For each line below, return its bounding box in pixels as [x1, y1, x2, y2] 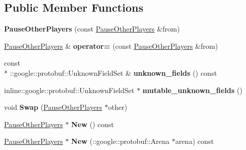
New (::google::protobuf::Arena [71, 136, 170, 146]
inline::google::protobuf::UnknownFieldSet [4, 84, 135, 95]
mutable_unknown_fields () [142, 84, 242, 95]
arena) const [175, 136, 214, 146]
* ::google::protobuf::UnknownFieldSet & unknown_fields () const [4, 67, 217, 78]
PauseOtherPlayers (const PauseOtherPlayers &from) [4, 23, 180, 34]
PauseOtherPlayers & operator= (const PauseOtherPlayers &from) [4, 40, 218, 51]
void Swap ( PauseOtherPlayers [4, 102, 103, 112]
